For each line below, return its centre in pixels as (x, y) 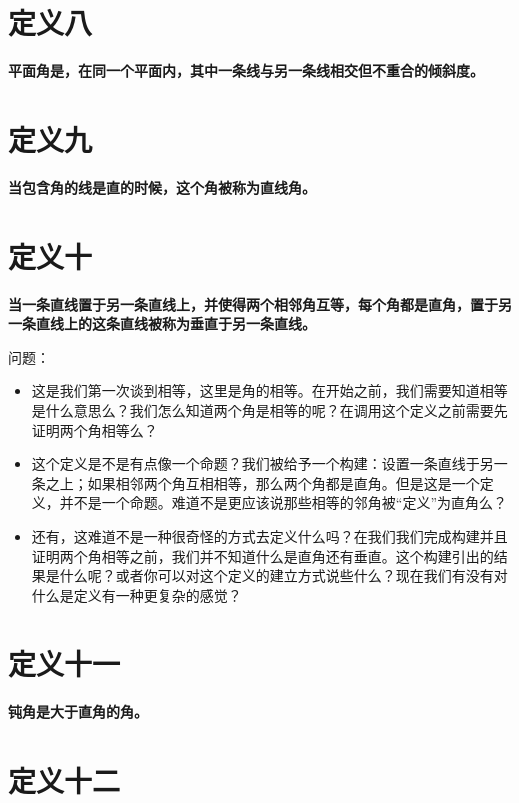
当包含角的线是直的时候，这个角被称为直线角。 (162, 186)
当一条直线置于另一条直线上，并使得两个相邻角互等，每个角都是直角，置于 (253, 303)
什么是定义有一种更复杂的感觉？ (136, 594)
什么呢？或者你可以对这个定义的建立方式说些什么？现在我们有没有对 (283, 575)
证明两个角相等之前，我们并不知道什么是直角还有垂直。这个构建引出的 (262, 555)
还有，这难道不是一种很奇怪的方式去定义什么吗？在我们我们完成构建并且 (269, 535)
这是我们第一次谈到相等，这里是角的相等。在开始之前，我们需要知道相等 (269, 390)
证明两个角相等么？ (94, 429)
